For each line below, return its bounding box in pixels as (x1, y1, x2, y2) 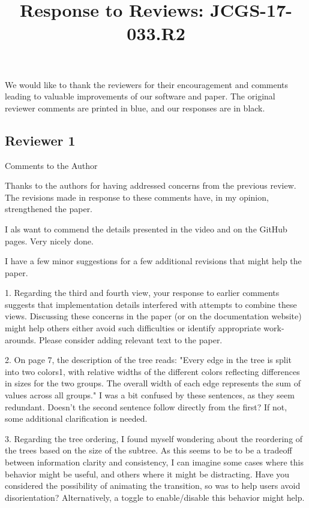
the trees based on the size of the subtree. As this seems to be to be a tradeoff (5, 444, 292, 456)
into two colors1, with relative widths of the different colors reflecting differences (5, 365, 300, 377)
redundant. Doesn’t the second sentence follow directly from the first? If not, (5, 400, 287, 413)
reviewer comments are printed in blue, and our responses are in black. (5, 101, 265, 114)
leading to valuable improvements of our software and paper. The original (5, 90, 275, 102)
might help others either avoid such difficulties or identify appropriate (5, 322, 261, 334)
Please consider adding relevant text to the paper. (38, 333, 223, 346)
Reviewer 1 (5, 131, 76, 149)
